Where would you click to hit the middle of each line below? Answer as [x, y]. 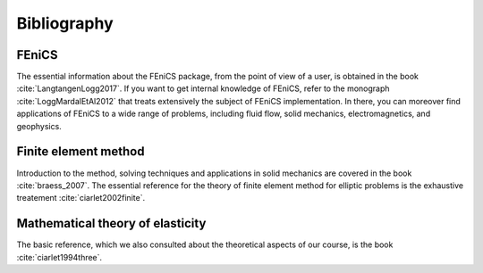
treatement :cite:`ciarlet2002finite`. [81, 198]
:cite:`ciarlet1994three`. [59, 257]
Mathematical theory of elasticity [111, 223]
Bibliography [65, 23]
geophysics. [39, 126]
